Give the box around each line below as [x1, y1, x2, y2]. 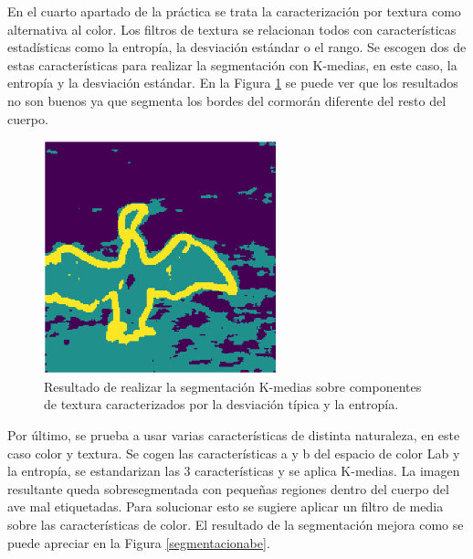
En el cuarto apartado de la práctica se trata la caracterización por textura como [7, 2, 461, 20]
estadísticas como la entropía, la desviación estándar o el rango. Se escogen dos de [7, 37, 467, 57]
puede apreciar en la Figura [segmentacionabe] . [7, 533, 270, 552]
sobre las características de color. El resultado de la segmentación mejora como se [7, 514, 464, 533]
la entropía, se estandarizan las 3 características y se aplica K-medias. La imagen [7, 461, 460, 480]
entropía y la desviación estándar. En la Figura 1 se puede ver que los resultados [7, 73, 458, 92]
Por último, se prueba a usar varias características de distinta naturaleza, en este [7, 426, 460, 444]
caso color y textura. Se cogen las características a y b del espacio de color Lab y [7, 443, 460, 462]
